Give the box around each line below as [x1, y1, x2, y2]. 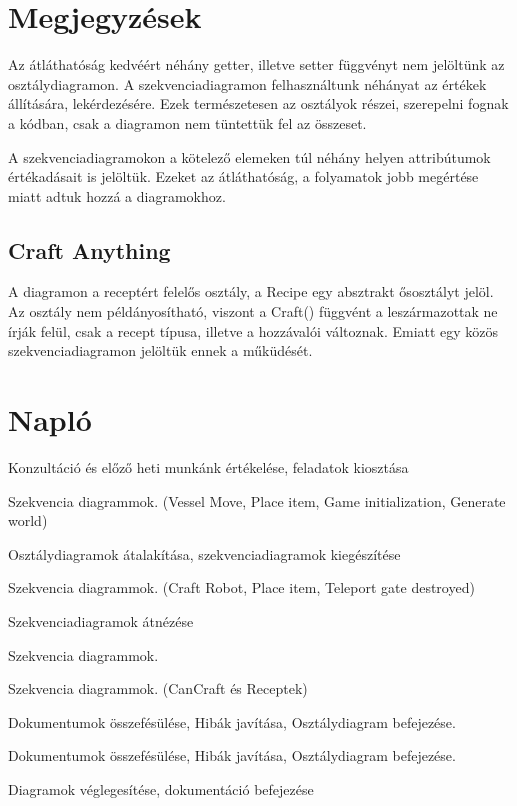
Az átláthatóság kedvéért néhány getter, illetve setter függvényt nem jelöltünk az [8, 54, 505, 75]
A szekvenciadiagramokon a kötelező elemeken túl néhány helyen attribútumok [8, 146, 491, 167]
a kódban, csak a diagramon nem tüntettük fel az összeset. [8, 112, 367, 133]
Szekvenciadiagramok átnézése [8, 610, 194, 631]
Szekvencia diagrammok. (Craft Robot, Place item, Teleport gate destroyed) [8, 577, 475, 598]
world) [8, 510, 48, 531]
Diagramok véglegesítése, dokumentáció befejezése [8, 778, 314, 799]
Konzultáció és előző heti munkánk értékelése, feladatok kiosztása [8, 456, 409, 477]
